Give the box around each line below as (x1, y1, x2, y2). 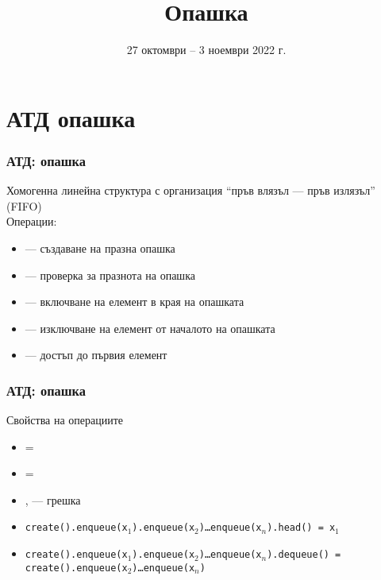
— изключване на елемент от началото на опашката (25, 319, 275, 336)
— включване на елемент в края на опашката (25, 293, 244, 310)
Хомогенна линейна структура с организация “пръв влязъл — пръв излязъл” (6, 182, 375, 199)
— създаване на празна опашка (25, 239, 175, 256)
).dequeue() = (267, 549, 341, 561)
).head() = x (267, 522, 336, 534)
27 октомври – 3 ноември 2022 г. (126, 41, 287, 58)
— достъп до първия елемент (25, 346, 167, 363)
